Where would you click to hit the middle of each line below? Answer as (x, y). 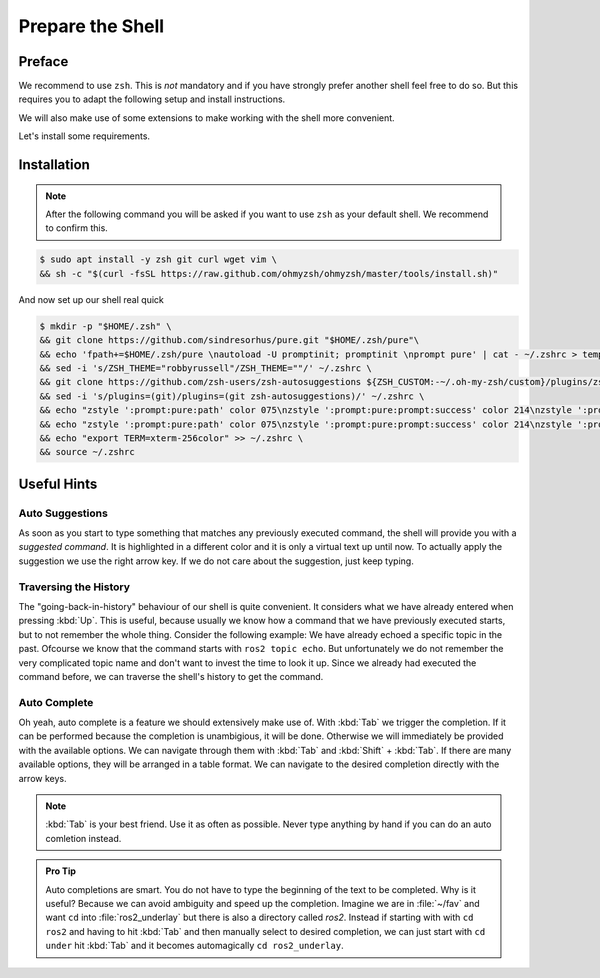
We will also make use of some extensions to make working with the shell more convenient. (206, 117)
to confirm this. (77, 228)
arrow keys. (42, 778)
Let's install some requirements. (84, 136)
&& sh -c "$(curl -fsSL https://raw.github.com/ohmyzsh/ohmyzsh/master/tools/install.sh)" (269, 273)
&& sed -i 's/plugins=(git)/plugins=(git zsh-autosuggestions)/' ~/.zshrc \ (232, 396)
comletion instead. (83, 838)
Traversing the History (74, 587)
